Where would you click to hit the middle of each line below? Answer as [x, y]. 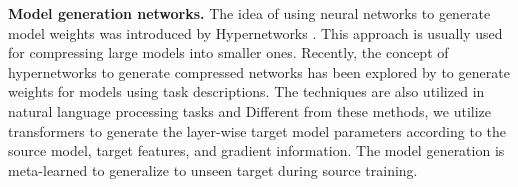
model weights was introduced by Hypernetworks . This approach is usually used [255, 32]
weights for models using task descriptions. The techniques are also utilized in [246, 91]
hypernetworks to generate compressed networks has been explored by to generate [259, 71]
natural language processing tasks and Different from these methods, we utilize [250, 110]
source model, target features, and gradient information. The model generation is [256, 150]
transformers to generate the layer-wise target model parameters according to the [257, 130]
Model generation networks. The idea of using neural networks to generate [249, 13]
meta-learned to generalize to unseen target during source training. [213, 169]
